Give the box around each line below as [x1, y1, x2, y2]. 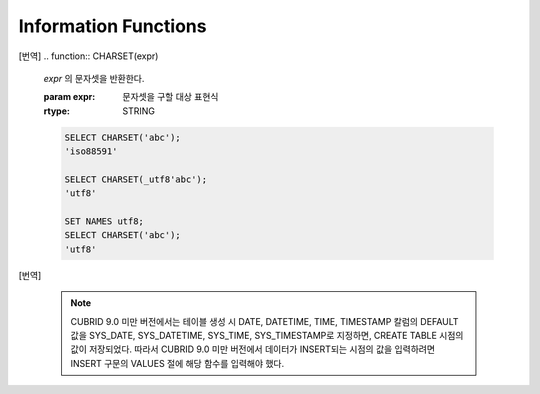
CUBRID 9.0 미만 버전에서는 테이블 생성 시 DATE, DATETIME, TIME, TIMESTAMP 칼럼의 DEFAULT [70, 315, 459, 327]
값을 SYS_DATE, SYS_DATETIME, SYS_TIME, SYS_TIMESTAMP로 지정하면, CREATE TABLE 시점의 [70, 329, 464, 341]
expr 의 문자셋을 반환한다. [43, 72, 145, 84]
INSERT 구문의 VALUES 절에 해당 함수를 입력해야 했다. [70, 357, 285, 369]
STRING [122, 105, 155, 117]
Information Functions [18, 15, 207, 37]
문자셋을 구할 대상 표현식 [122, 91, 219, 103]
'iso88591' [64, 146, 118, 157]
